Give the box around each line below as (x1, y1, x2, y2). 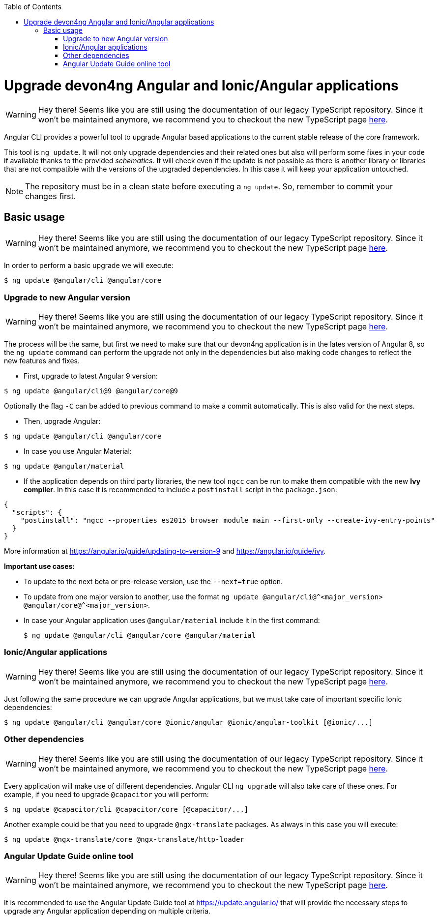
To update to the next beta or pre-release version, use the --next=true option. (24, 577, 283, 586)
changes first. (25, 191, 76, 201)
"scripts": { (12, 508, 62, 517)
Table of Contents (4, 2, 62, 11)
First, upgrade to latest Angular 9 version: (24, 372, 158, 381)
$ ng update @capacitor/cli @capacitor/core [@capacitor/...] (4, 805, 249, 813)
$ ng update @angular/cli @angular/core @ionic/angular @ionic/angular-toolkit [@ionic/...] (4, 718, 373, 726)
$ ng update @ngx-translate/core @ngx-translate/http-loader (4, 835, 244, 843)
